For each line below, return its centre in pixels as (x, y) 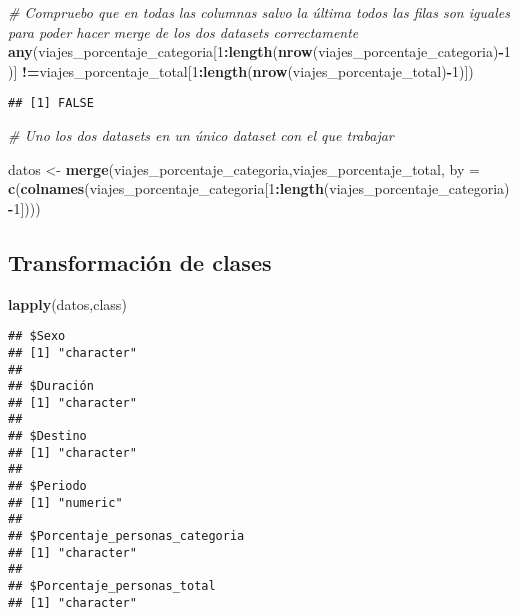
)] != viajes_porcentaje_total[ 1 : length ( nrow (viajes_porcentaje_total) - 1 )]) (241, 70)
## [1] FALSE (51, 103)
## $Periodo (47, 486)
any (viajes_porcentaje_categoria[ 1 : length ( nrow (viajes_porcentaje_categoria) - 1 (259, 51)
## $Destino (47, 436)
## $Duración (51, 386)
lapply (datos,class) (67, 303)
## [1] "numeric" (65, 502)
